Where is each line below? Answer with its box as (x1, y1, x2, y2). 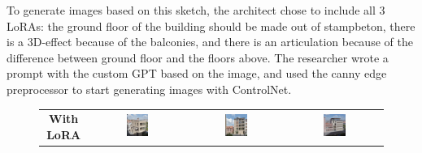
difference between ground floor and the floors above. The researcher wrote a (7, 49, 389, 66)
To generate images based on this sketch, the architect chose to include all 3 (7, 2, 385, 18)
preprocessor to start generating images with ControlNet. (7, 80, 292, 97)
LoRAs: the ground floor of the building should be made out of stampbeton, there (7, 17, 415, 34)
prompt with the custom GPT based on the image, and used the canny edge (7, 65, 387, 82)
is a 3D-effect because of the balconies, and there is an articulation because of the (7, 33, 413, 50)
